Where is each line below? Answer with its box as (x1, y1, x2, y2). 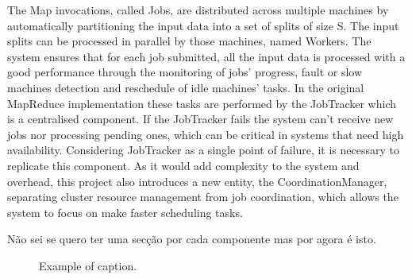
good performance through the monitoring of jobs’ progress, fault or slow (7, 64, 363, 80)
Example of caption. (39, 257, 137, 273)
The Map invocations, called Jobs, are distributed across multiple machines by (7, 2, 389, 17)
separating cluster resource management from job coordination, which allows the (7, 188, 399, 205)
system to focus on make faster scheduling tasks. (7, 203, 243, 220)
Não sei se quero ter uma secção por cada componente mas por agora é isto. (7, 231, 376, 247)
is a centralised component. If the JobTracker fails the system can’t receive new (7, 110, 394, 127)
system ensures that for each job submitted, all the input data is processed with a (7, 48, 406, 64)
